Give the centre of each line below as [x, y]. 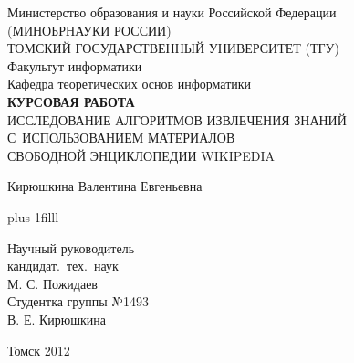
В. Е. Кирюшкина [57, 319]
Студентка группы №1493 [78, 301]
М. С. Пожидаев [52, 283]
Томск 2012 [39, 350]
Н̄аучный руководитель [71, 247]
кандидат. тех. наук [63, 266]
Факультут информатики [75, 65]
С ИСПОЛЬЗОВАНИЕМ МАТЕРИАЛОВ [121, 138]
